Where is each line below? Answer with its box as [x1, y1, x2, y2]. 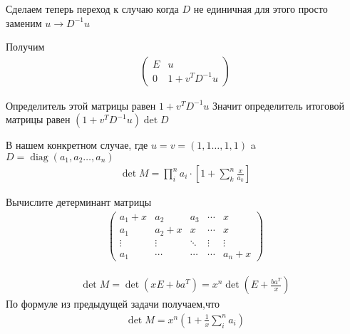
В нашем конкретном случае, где [6, 137, 148, 152]
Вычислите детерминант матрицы [6, 194, 152, 209]
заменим [6, 15, 42, 30]
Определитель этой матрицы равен [6, 98, 156, 113]
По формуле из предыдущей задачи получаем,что [6, 296, 220, 311]
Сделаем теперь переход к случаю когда [6, 1, 179, 16]
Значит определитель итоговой [212, 98, 345, 113]
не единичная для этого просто [193, 1, 328, 16]
